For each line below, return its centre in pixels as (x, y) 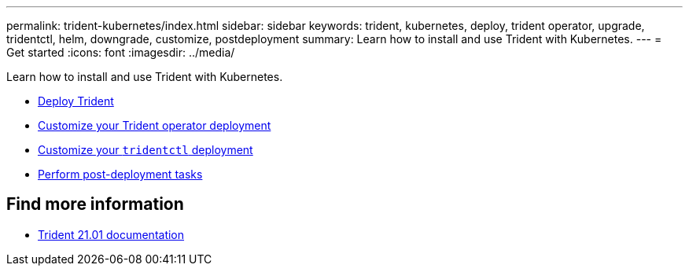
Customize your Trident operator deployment (155, 125)
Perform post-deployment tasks (120, 174)
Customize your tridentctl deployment (146, 150)
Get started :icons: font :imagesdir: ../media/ (121, 52)
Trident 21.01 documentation (111, 234)
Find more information (95, 204)
